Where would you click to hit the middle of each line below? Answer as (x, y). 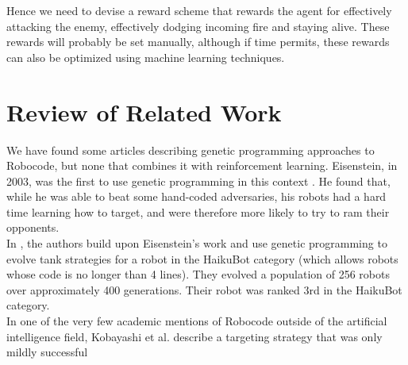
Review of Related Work (144, 111)
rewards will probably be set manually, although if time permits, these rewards (198, 42)
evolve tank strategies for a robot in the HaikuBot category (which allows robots (202, 258)
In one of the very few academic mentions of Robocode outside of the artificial (197, 321)
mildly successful (47, 352)
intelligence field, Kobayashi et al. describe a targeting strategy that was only (194, 336)
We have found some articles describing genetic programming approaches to (191, 150)
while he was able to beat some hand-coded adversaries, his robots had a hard (196, 196)
